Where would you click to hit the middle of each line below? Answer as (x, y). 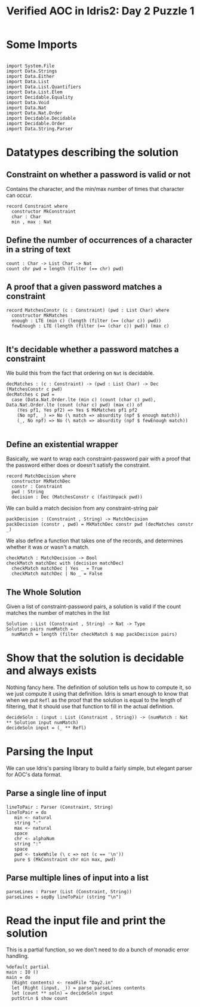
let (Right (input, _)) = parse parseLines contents (79, 988)
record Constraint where (37, 206)
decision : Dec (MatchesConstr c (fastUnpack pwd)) (77, 497)
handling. (18, 956)
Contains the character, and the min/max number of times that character (95, 189)
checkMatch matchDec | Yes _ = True (57, 569)
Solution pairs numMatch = (40, 629)
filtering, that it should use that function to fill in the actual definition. (90, 706)
